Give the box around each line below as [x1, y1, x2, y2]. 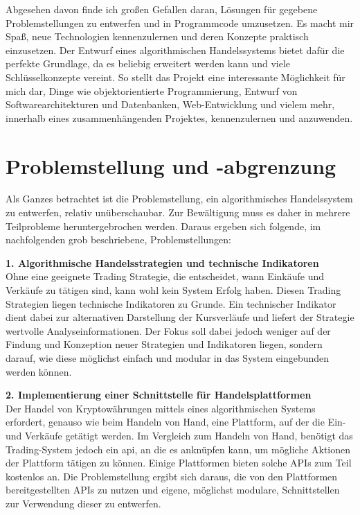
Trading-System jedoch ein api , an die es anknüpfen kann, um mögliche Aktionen [6, 442, 351, 456]
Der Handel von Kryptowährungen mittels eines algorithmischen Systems [6, 401, 316, 415]
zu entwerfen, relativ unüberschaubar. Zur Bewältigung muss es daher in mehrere [6, 205, 350, 220]
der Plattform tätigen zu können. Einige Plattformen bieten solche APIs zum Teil [6, 455, 352, 470]
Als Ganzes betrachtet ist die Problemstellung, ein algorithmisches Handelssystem [6, 191, 353, 206]
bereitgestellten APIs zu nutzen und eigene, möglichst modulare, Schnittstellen [6, 482, 340, 497]
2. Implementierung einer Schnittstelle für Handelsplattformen [6, 387, 312, 402]
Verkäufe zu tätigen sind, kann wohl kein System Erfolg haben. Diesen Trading [6, 283, 341, 297]
